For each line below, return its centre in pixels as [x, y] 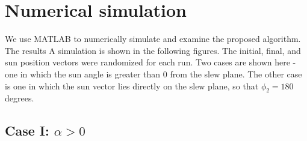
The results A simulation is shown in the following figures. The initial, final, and [153, 50]
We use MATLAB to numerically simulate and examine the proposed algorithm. [153, 39]
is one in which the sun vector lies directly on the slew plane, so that [132, 85]
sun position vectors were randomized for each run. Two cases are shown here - [150, 62]
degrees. [20, 98]
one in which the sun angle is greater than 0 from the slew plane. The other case [153, 73]
